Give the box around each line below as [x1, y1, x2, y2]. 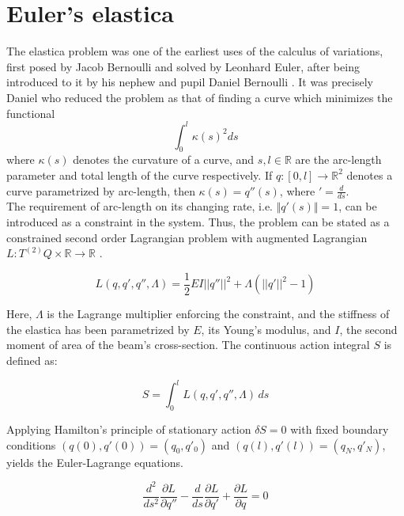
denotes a [346, 166, 393, 183]
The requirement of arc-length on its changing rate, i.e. [6, 198, 274, 214]
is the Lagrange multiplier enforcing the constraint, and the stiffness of [47, 305, 390, 322]
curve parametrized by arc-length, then [6, 182, 195, 199]
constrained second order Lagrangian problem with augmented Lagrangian [6, 229, 368, 245]
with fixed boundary [290, 420, 389, 437]
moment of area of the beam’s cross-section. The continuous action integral [6, 336, 370, 353]
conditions [6, 436, 56, 453]
